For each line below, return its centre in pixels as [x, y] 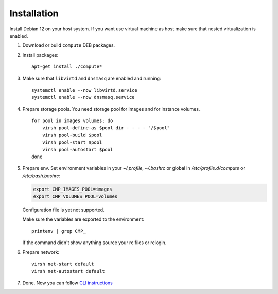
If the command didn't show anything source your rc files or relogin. [94, 243]
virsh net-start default [63, 264]
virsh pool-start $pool [72, 142]
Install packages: [40, 55]
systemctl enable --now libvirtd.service [84, 90]
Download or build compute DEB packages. [69, 45]
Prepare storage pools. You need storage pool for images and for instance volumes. [111, 109]
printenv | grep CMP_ [59, 231]
